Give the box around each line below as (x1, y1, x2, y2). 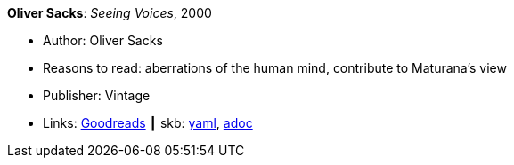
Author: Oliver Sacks (43, 33, 163, 48)
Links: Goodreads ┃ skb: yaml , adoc (43, 115, 253, 130)
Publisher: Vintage (43, 88, 151, 103)
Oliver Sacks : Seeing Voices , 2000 (7, 5, 212, 20)
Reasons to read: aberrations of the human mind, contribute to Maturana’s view (43, 60, 507, 75)
